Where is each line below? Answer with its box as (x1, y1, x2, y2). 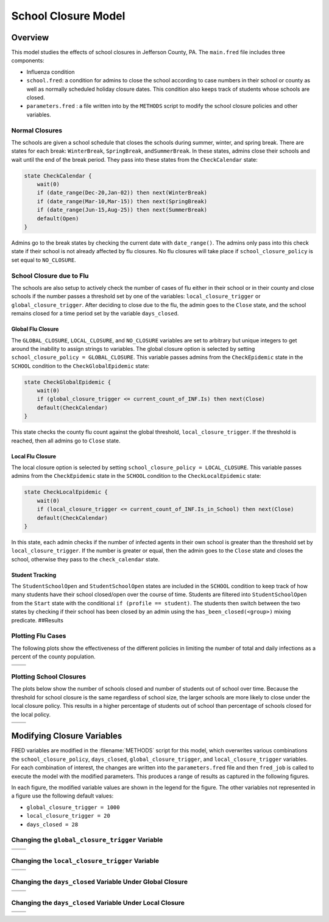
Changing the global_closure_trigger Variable (11, 836, 163, 845)
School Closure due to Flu (11, 272, 89, 280)
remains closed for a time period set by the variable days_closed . (11, 310, 179, 317)
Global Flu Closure (11, 325, 59, 333)
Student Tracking (11, 571, 57, 578)
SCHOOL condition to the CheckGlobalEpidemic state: (11, 362, 150, 369)
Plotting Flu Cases (11, 632, 66, 640)
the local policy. (11, 711, 51, 718)
